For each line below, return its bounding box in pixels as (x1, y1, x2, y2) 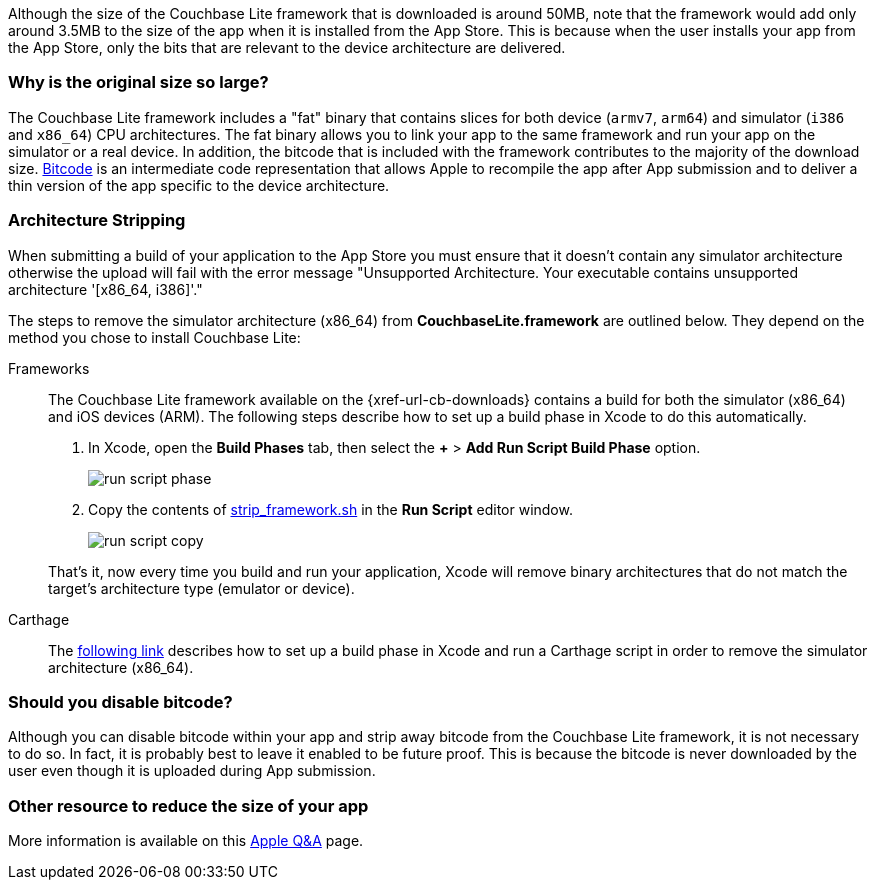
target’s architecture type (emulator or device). (48, 579, 355, 597)
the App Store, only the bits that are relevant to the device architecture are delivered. (8, 39, 566, 56)
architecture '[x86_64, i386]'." (8, 280, 203, 298)
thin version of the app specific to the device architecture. (8, 176, 390, 194)
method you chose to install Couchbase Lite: (8, 328, 301, 346)
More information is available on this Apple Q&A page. (8, 832, 364, 849)
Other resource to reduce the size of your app (8, 795, 369, 816)
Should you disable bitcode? (8, 691, 233, 712)
